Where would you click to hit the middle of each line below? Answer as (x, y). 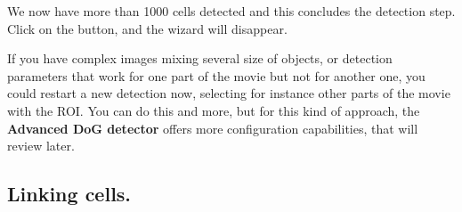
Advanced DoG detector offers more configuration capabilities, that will (213, 128)
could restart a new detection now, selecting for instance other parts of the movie (229, 93)
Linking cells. (69, 194)
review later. (41, 146)
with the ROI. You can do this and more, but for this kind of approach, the (214, 110)
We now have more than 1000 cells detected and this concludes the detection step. (231, 11)
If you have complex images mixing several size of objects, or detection (200, 58)
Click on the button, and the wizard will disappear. (147, 28)
